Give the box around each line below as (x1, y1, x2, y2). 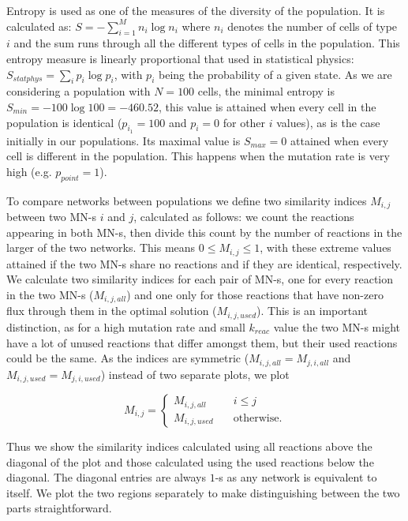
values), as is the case (276, 114, 380, 130)
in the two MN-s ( (6, 287, 94, 303)
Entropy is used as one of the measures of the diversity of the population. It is (6, 2, 385, 18)
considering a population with (6, 83, 151, 99)
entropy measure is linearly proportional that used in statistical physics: (6, 50, 354, 66)
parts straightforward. (6, 500, 112, 516)
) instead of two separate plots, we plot (100, 365, 290, 382)
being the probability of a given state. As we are (158, 66, 392, 82)
